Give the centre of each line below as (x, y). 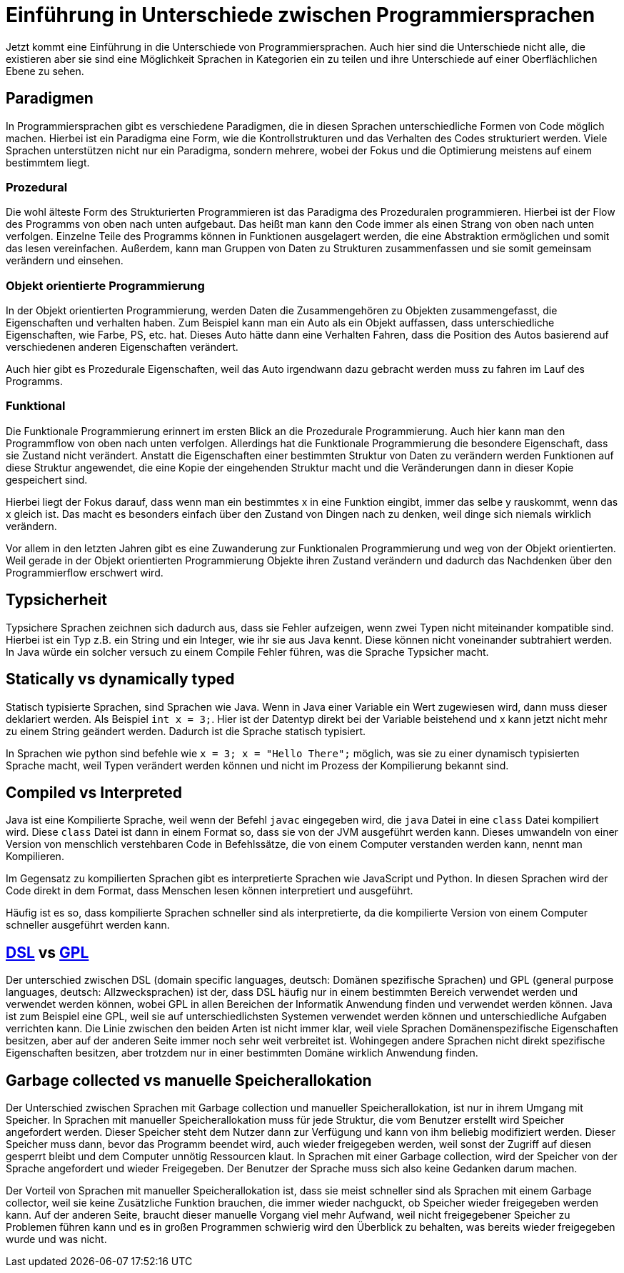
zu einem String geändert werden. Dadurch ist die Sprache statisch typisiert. (186, 731)
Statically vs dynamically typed (120, 679)
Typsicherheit (56, 600)
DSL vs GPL (47, 952)
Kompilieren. (35, 857)
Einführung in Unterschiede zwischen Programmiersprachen (301, 15)
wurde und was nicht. (56, 1239)
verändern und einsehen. (65, 261)
